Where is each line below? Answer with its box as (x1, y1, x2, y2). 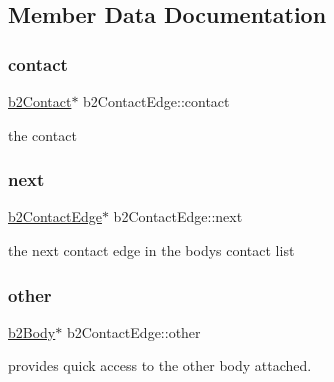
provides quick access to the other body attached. (8, 355, 312, 376)
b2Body (8, 321, 56, 342)
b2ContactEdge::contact (83, 91, 230, 111)
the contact (8, 124, 77, 145)
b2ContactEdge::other (66, 321, 201, 342)
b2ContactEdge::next (113, 206, 243, 227)
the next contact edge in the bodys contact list (8, 240, 295, 260)
